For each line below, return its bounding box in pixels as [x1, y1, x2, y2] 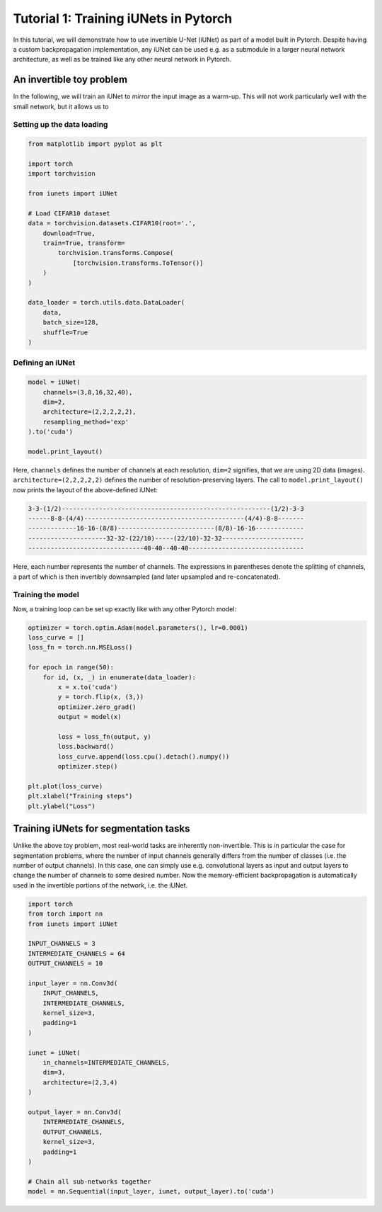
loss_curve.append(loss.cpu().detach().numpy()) [57, 752, 230, 761]
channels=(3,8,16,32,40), [42, 388, 133, 396]
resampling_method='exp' [42, 418, 129, 426]
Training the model [13, 590, 79, 600]
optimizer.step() [57, 762, 118, 771]
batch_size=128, [42, 319, 99, 327]
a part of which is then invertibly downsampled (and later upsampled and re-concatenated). [13, 572, 281, 581]
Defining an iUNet [13, 358, 76, 368]
